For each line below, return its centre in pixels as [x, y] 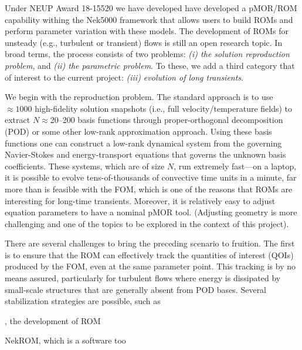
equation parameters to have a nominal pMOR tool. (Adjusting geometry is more [151, 212]
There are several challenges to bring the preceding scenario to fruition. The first [150, 243]
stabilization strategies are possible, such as [83, 301]
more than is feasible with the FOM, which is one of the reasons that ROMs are [149, 189]
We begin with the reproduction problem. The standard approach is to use [139, 97]
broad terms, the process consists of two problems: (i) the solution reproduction [147, 54]
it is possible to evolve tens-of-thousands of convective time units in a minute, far [151, 177]
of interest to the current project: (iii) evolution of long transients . [124, 77]
